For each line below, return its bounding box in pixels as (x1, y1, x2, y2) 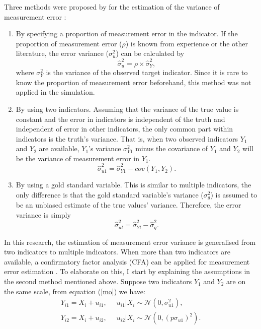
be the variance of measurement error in (16, 153, 140, 163)
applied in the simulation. (16, 87, 95, 97)
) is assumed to (210, 189, 257, 200)
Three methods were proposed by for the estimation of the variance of (4, 2, 220, 12)
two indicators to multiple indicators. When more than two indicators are (4, 246, 230, 257)
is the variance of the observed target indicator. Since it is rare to (46, 67, 248, 78)
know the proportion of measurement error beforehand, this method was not (16, 77, 251, 87)
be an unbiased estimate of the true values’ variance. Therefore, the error (16, 200, 241, 210)
